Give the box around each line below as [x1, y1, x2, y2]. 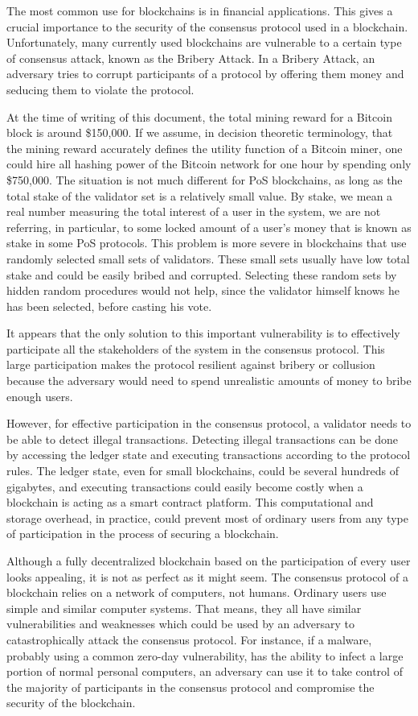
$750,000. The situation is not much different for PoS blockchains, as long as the [6, 171, 403, 188]
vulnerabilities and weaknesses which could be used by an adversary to [6, 615, 355, 632]
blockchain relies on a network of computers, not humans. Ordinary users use [6, 584, 387, 601]
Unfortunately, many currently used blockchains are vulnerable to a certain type [6, 34, 402, 51]
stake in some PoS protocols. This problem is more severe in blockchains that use [6, 234, 407, 251]
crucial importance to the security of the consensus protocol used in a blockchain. [6, 18, 408, 35]
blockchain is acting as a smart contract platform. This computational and [6, 494, 374, 511]
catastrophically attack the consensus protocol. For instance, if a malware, [6, 631, 372, 648]
